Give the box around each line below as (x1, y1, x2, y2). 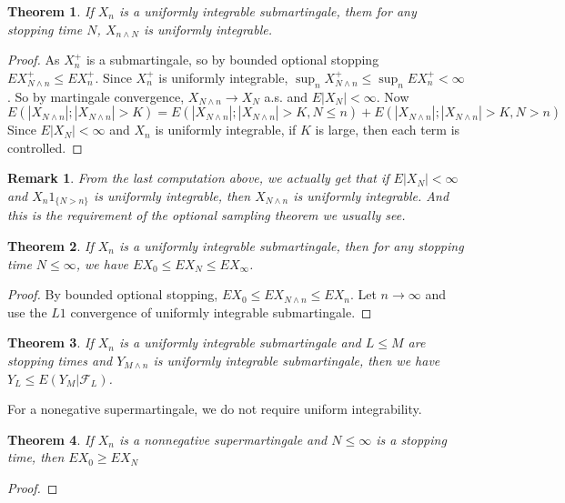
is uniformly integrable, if (155, 120, 297, 139)
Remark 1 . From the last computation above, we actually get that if (7, 168, 389, 187)
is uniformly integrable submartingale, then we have (153, 350, 440, 369)
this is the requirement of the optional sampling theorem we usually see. (7, 206, 406, 225)
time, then (7, 448, 65, 467)
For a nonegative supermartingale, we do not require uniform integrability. (7, 399, 422, 418)
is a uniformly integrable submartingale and (118, 333, 361, 352)
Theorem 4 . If (7, 429, 94, 448)
